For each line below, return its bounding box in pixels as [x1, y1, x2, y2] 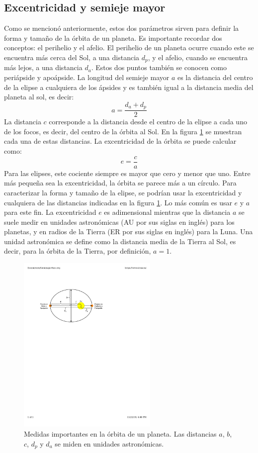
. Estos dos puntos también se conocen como [91, 62, 227, 73]
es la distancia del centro [177, 72, 253, 83]
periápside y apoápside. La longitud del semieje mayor [4, 72, 170, 83]
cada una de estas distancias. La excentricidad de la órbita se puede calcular [4, 136, 237, 146]
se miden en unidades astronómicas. [55, 438, 164, 449]
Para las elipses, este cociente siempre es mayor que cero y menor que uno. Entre [4, 168, 251, 178]
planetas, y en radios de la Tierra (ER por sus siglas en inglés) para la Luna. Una [4, 226, 253, 237]
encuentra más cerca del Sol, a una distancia [4, 52, 140, 62]
